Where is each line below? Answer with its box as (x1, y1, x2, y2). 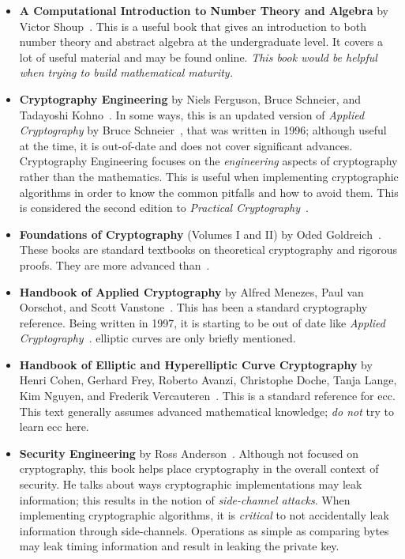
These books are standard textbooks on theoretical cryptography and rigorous (19, 241, 398, 258)
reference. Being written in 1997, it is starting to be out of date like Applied (19, 314, 385, 330)
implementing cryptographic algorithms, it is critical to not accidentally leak (19, 507, 389, 523)
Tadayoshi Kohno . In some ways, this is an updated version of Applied (19, 106, 365, 123)
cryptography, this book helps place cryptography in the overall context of (19, 460, 379, 477)
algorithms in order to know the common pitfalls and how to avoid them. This (19, 183, 399, 200)
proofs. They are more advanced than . (19, 256, 210, 273)
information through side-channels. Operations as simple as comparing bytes (19, 522, 389, 538)
